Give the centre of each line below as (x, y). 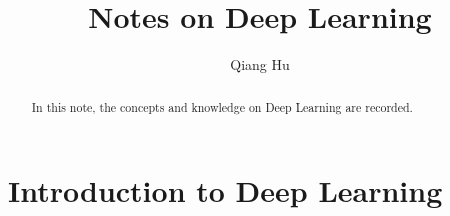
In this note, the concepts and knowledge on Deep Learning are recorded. (222, 106)
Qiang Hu (260, 64)
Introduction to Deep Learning (225, 190)
